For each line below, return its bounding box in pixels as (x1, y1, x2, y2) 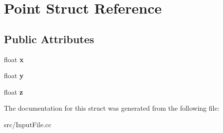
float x (4, 54, 24, 64)
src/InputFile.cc (4, 119, 52, 129)
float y (4, 70, 24, 81)
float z (4, 86, 23, 97)
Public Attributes (4, 31, 94, 46)
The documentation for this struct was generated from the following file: (4, 103, 220, 113)
